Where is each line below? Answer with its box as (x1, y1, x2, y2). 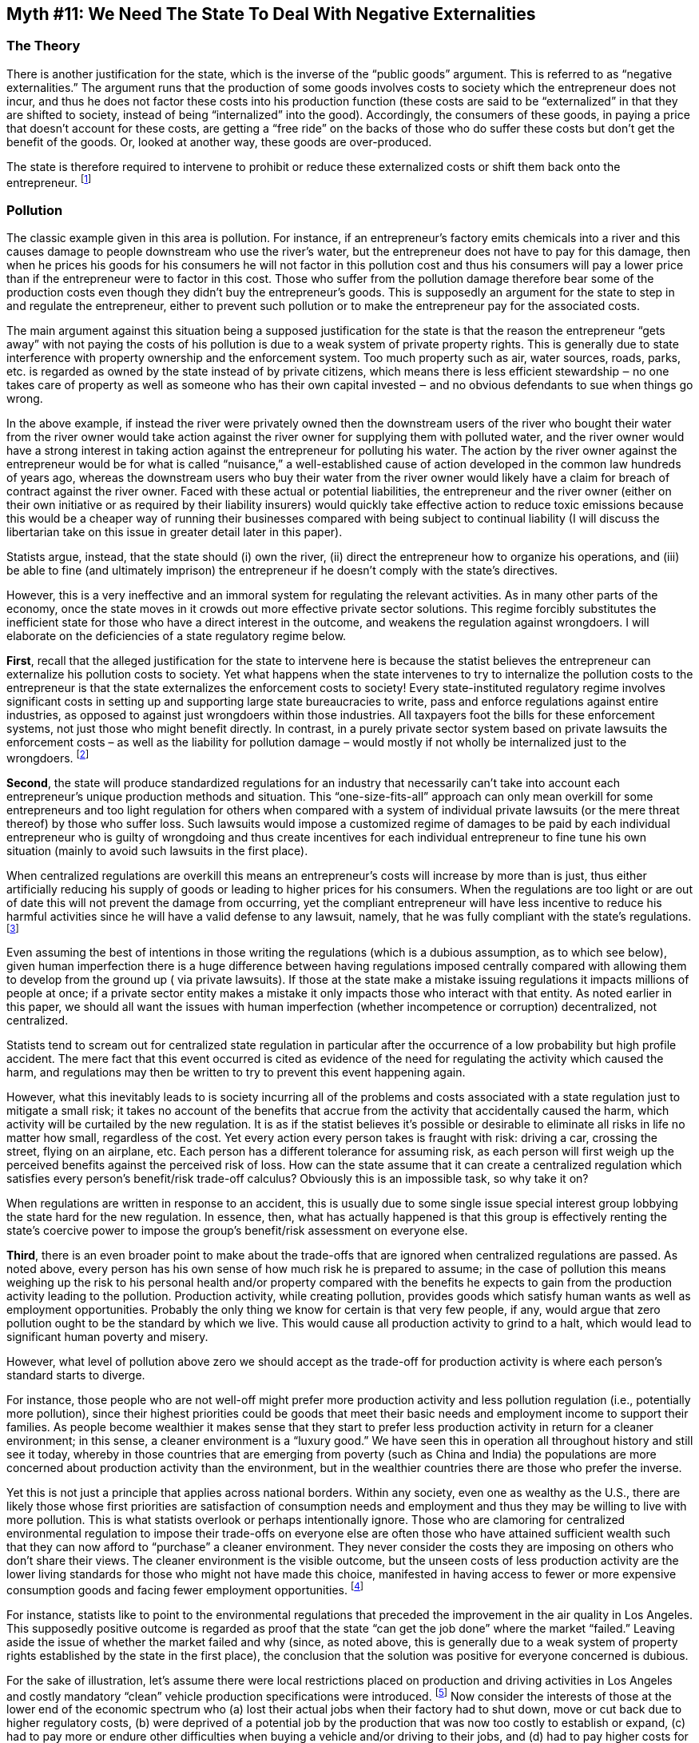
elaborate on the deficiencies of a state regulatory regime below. (6, 629, 347, 643)
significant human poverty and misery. (6, 1329, 209, 1343)
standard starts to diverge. (6, 1367, 145, 1382)
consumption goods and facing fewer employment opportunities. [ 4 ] (6, 1580, 364, 1597)
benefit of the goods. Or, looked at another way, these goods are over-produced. (6, 134, 432, 149)
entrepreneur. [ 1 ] (6, 173, 92, 189)
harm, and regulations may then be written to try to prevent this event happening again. (6, 1065, 466, 1079)
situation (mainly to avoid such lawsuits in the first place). (6, 843, 308, 858)
